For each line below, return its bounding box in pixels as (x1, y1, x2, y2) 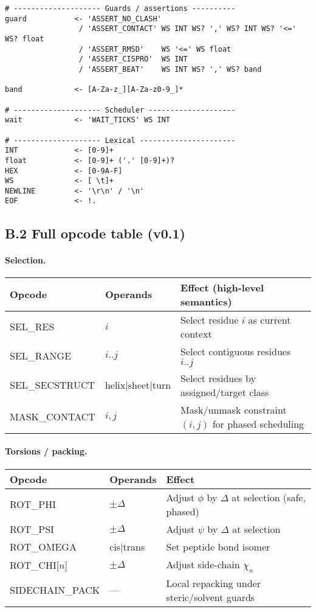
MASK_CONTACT (10, 409, 95, 424)
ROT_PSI (10, 521, 54, 536)
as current (248, 312, 291, 327)
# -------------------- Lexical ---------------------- (5, 136, 236, 145)
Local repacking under (166, 575, 261, 590)
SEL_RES (10, 319, 55, 334)
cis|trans (109, 539, 145, 554)
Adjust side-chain (166, 557, 240, 571)
